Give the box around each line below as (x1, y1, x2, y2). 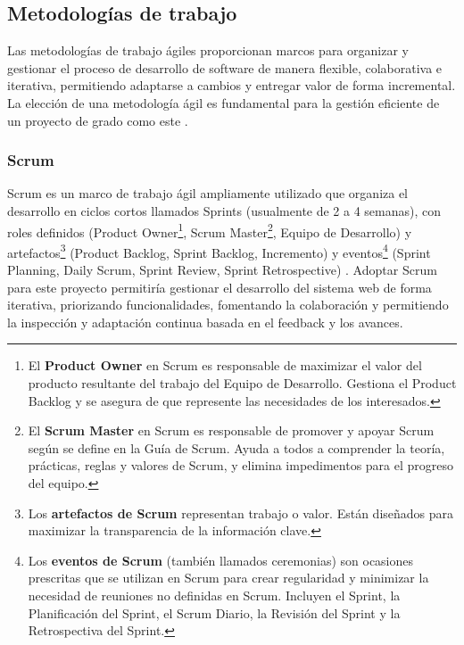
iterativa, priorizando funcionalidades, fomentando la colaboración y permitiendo (7, 295, 449, 314)
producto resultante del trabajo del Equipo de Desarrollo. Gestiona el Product (28, 374, 457, 393)
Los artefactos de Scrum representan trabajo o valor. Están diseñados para (28, 503, 454, 522)
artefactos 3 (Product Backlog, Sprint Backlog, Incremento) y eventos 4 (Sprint (7, 240, 431, 261)
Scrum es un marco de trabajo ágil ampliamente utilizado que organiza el (7, 184, 409, 203)
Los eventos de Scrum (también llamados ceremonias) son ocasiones (28, 550, 414, 569)
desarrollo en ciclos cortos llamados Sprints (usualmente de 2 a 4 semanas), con (7, 201, 442, 219)
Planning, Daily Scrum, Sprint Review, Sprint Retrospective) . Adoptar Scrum (7, 260, 437, 279)
